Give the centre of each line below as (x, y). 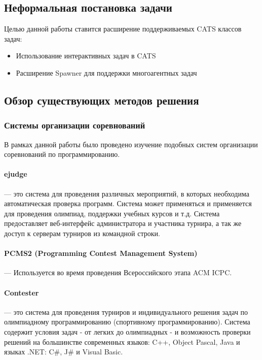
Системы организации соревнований (75, 125)
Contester (22, 292)
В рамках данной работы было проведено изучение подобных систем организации (131, 144)
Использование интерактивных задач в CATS (86, 56)
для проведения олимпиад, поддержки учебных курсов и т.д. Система (112, 213)
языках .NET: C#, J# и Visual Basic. (64, 352)
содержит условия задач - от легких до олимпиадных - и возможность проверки (127, 331)
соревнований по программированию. (62, 154)
